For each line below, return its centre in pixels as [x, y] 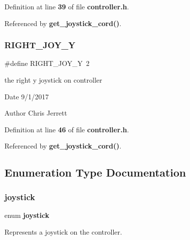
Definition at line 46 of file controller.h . [67, 129]
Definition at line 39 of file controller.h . [67, 6]
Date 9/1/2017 [27, 96]
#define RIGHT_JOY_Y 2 [47, 63]
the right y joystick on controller [53, 80]
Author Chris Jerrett [36, 113]
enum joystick [27, 215]
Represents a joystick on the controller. [63, 231]
